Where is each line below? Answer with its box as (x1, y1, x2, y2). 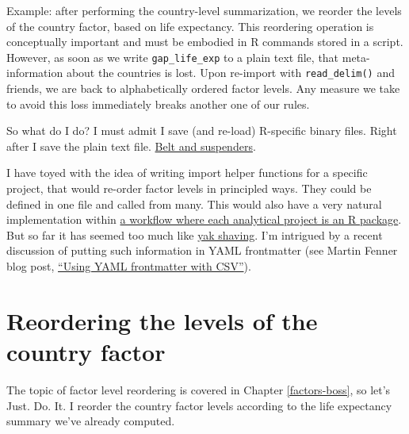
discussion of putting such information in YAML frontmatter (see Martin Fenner (6, 242, 398, 259)
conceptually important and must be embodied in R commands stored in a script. (6, 33, 403, 50)
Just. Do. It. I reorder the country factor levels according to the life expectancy (6, 397, 392, 413)
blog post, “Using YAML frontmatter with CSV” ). (6, 258, 251, 275)
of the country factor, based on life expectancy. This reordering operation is (6, 17, 374, 34)
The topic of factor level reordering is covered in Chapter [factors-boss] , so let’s (6, 381, 391, 398)
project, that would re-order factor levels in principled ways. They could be (6, 180, 372, 197)
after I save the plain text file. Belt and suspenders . (6, 137, 256, 154)
